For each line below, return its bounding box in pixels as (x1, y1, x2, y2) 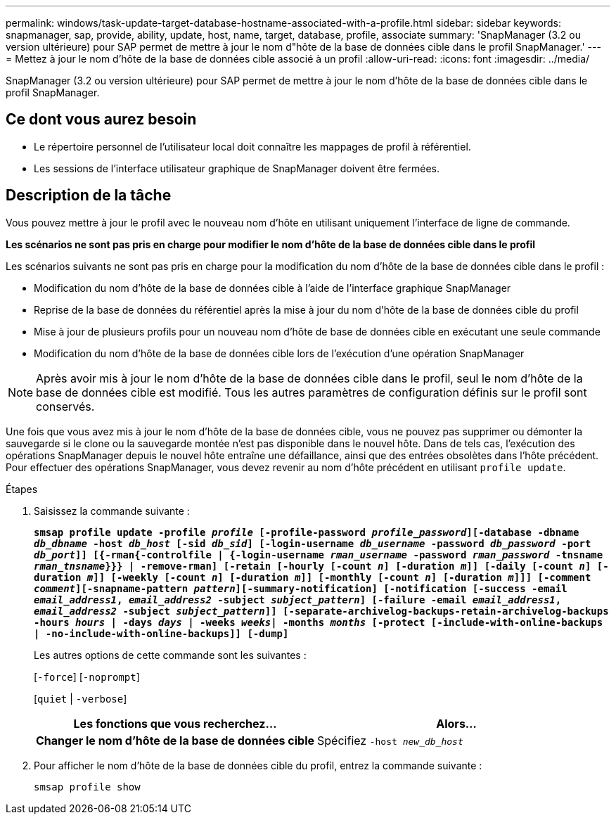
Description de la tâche (6, 186, 172, 205)
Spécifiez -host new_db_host (317, 733, 463, 748)
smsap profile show (34, 781, 141, 793)
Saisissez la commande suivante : (34, 504, 190, 517)
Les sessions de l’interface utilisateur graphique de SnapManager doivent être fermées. (34, 162, 439, 174)
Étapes (6, 482, 38, 495)
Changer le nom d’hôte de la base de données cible (36, 733, 315, 748)
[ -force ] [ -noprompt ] (34, 670, 140, 683)
